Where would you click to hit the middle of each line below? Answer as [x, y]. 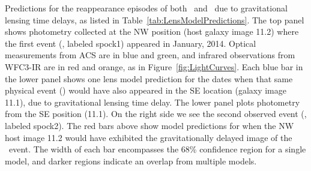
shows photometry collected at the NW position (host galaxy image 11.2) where [152, 31]
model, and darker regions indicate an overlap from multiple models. [131, 160]
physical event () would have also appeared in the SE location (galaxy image [146, 90]
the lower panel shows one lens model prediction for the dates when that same [149, 78]
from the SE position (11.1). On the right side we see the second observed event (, [156, 114]
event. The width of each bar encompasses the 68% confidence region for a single [157, 149]
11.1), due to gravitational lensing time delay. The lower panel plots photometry [152, 102]
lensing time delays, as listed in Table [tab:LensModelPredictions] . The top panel [155, 19]
